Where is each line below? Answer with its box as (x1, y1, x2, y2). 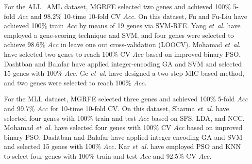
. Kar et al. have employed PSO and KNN (114, 141, 241, 151)
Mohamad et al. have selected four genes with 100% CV (4, 122, 171, 132)
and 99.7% (4, 103, 35, 113)
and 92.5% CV (153, 150, 197, 161)
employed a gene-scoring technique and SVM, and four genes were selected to (4, 30, 234, 40)
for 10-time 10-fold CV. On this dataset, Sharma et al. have (50, 103, 229, 113)
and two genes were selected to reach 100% (4, 77, 132, 87)
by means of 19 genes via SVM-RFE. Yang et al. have (79, 20, 241, 31)
